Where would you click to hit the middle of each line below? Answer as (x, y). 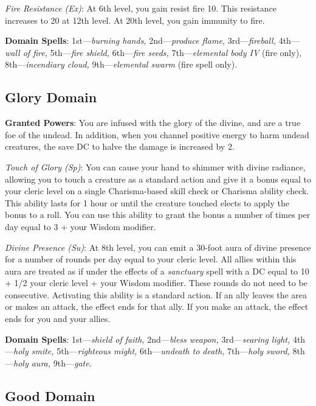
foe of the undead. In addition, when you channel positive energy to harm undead (157, 134)
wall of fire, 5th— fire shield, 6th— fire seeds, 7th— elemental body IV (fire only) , (153, 52)
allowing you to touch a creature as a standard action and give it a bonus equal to (158, 179)
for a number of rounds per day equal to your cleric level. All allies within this (151, 259)
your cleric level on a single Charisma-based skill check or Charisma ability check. (157, 191)
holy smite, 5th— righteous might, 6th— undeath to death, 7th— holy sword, (152, 351)
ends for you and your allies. (58, 319)
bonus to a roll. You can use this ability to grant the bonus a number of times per (158, 215)
